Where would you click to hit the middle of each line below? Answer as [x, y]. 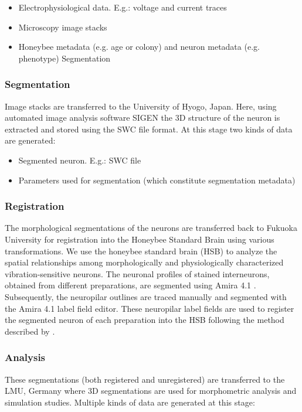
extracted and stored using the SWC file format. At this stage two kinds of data [149, 129]
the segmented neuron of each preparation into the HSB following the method [145, 320]
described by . [30, 331]
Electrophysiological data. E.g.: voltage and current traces [123, 7]
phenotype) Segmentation [65, 58]
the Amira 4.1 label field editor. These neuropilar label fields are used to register [150, 308]
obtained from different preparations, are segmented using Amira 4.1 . [130, 285]
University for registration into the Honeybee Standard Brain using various [140, 239]
